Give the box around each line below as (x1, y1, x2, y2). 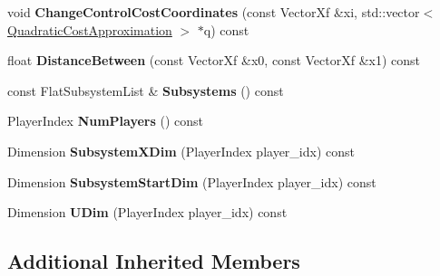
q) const (203, 20, 249, 39)
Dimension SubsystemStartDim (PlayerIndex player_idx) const (7, 172, 376, 191)
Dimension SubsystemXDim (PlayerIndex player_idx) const (7, 141, 355, 160)
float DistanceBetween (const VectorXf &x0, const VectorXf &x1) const (7, 51, 421, 70)
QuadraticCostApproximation (7, 20, 172, 39)
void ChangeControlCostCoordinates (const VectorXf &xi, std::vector (7, 3, 420, 21)
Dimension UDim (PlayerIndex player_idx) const (7, 203, 288, 222)
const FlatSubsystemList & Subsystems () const (7, 81, 284, 100)
